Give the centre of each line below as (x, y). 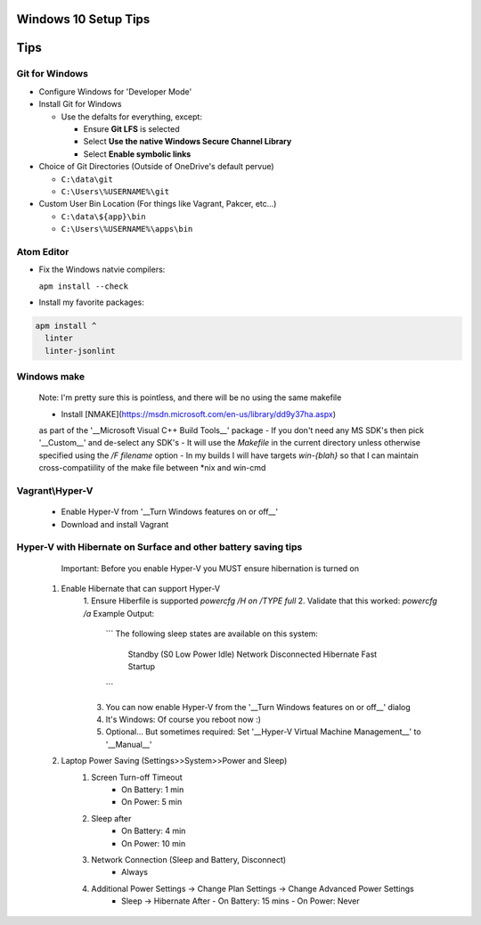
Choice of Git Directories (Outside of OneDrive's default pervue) (157, 167)
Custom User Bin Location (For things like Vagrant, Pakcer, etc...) (158, 204)
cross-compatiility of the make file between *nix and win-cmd (152, 468)
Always (135, 872)
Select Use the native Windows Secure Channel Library (188, 142)
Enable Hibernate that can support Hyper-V (141, 588)
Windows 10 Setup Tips (83, 19)
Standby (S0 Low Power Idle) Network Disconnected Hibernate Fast (253, 654)
